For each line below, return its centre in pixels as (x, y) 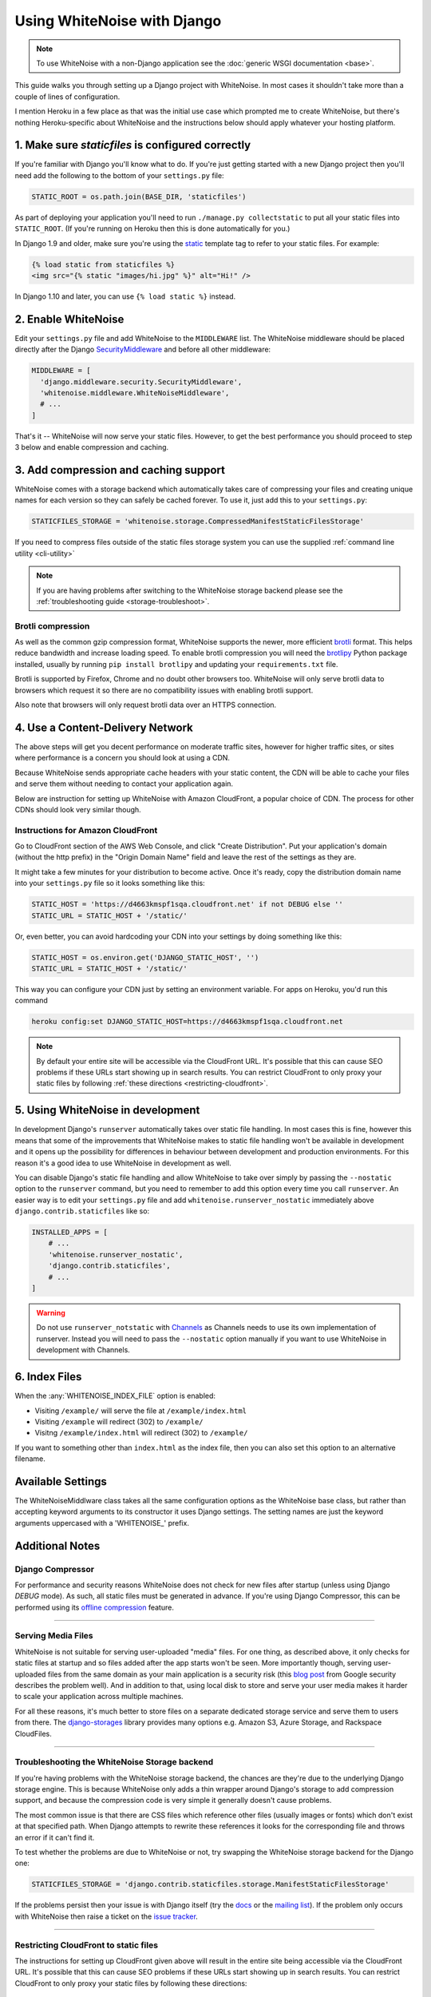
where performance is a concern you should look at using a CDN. (123, 758)
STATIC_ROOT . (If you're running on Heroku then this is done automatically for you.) (152, 228)
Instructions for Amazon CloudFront (86, 830)
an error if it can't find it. (55, 1837)
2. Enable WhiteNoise (69, 319)
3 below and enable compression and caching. (92, 447)
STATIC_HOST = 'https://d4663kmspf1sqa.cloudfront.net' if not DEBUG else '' (187, 904)
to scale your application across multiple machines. (99, 1697)
